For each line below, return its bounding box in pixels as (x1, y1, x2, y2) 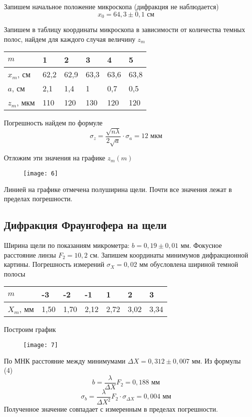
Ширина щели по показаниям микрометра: (4, 240, 130, 250)
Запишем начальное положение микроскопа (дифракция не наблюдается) (4, 1, 219, 11)
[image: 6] (23, 170, 58, 177)
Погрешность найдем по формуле (4, 118, 103, 128)
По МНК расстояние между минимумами (4, 355, 126, 365)
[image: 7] (23, 342, 58, 349)
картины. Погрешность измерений (4, 259, 105, 269)
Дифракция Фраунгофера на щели (4, 217, 167, 232)
